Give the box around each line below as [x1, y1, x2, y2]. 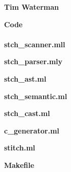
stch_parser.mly [4, 56, 63, 67]
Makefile [4, 159, 34, 170]
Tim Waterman [4, 2, 59, 12]
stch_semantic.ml [4, 90, 67, 101]
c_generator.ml [4, 125, 59, 136]
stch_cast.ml [4, 108, 50, 119]
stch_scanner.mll [4, 39, 65, 49]
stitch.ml [4, 142, 35, 153]
